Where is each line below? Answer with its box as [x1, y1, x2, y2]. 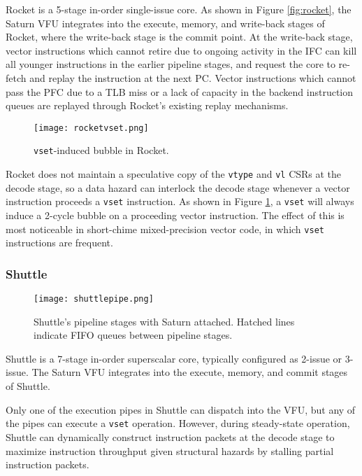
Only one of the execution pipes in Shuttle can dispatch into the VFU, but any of [6, 402, 356, 416]
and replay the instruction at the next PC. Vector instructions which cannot [29, 70, 356, 85]
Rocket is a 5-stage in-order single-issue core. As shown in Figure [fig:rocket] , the [6, 2, 352, 16]
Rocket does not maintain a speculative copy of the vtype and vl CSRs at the [6, 167, 342, 181]
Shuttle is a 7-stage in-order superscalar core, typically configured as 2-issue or [6, 351, 342, 365]
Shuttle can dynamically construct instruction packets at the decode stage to [6, 429, 335, 444]
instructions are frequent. [6, 235, 113, 250]
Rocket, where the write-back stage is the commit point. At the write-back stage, [6, 29, 353, 44]
